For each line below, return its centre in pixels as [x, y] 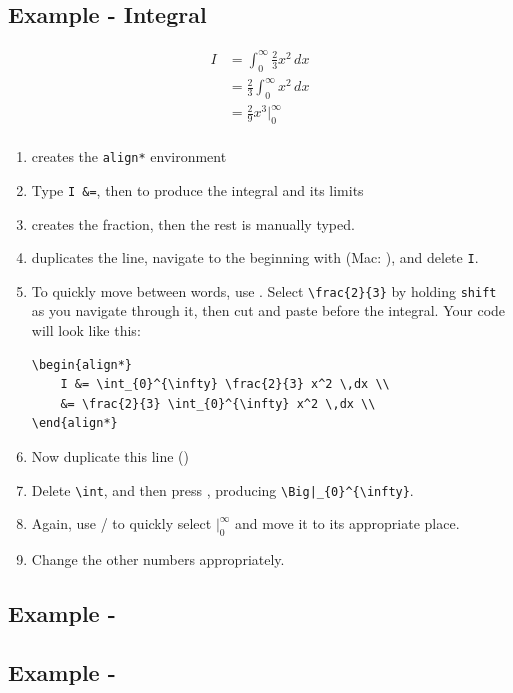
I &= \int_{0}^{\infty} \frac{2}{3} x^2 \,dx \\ [225, 384]
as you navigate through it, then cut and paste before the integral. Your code [268, 310]
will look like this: [86, 330]
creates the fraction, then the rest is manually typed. [193, 223]
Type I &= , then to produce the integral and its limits [197, 189]
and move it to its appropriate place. [347, 523]
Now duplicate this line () [110, 456]
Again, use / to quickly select [121, 523]
